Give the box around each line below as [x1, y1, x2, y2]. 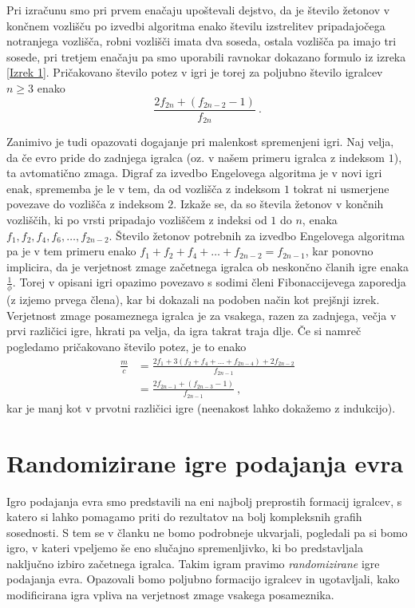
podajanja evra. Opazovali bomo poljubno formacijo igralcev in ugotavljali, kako [6, 570, 400, 587]
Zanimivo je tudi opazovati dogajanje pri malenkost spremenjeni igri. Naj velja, [6, 133, 394, 150]
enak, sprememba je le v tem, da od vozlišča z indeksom [6, 180, 281, 196]
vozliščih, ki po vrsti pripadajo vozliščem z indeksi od [6, 211, 267, 228]
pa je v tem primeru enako [6, 243, 136, 259]
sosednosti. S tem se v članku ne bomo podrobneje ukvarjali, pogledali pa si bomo [6, 523, 408, 540]
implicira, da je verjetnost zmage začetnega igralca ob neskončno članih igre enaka [6, 258, 409, 274]
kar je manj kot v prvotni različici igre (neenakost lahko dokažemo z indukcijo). [6, 399, 396, 416]
